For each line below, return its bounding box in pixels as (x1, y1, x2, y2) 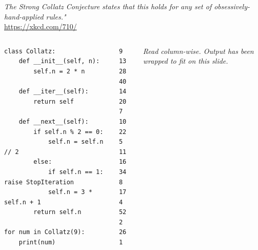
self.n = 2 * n (33, 67, 85, 75)
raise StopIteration (4, 178, 74, 186)
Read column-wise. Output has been (143, 45, 254, 56)
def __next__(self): (18, 118, 89, 125)
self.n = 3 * (48, 188, 92, 196)
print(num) (18, 239, 56, 246)
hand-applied (4, 11, 44, 22)
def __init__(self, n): (18, 57, 100, 65)
